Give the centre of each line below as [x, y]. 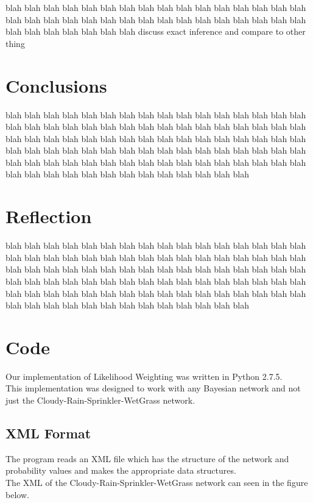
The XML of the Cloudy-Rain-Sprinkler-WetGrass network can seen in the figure [157, 483]
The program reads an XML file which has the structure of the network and [147, 458]
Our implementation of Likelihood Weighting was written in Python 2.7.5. [144, 376]
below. [17, 494]
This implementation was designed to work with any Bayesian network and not [153, 388]
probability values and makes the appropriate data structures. [121, 470]
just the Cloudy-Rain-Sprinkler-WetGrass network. [100, 400]
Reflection [49, 216]
